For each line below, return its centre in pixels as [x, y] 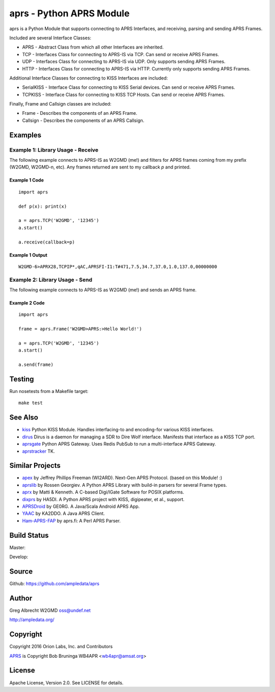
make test [31, 403]
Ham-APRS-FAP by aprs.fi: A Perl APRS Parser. [71, 521]
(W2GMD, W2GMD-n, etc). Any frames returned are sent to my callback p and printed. [100, 167]
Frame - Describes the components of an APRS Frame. [80, 113]
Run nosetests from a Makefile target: [49, 391]
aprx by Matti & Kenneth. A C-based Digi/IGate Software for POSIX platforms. [103, 492]
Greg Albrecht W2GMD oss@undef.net [50, 610]
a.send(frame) [36, 365]
